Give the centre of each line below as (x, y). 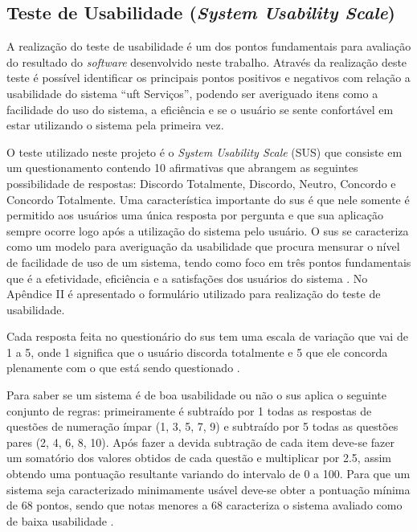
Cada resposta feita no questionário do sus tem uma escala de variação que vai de (207, 336)
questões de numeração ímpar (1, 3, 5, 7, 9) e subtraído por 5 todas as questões (202, 426)
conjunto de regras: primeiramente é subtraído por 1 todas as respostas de (189, 410)
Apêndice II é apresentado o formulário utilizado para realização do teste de (194, 294)
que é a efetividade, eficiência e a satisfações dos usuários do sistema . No (187, 278)
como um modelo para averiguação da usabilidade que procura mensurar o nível (203, 246)
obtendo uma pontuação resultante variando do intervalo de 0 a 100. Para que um (208, 474)
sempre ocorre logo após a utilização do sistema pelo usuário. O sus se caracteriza (208, 230)
